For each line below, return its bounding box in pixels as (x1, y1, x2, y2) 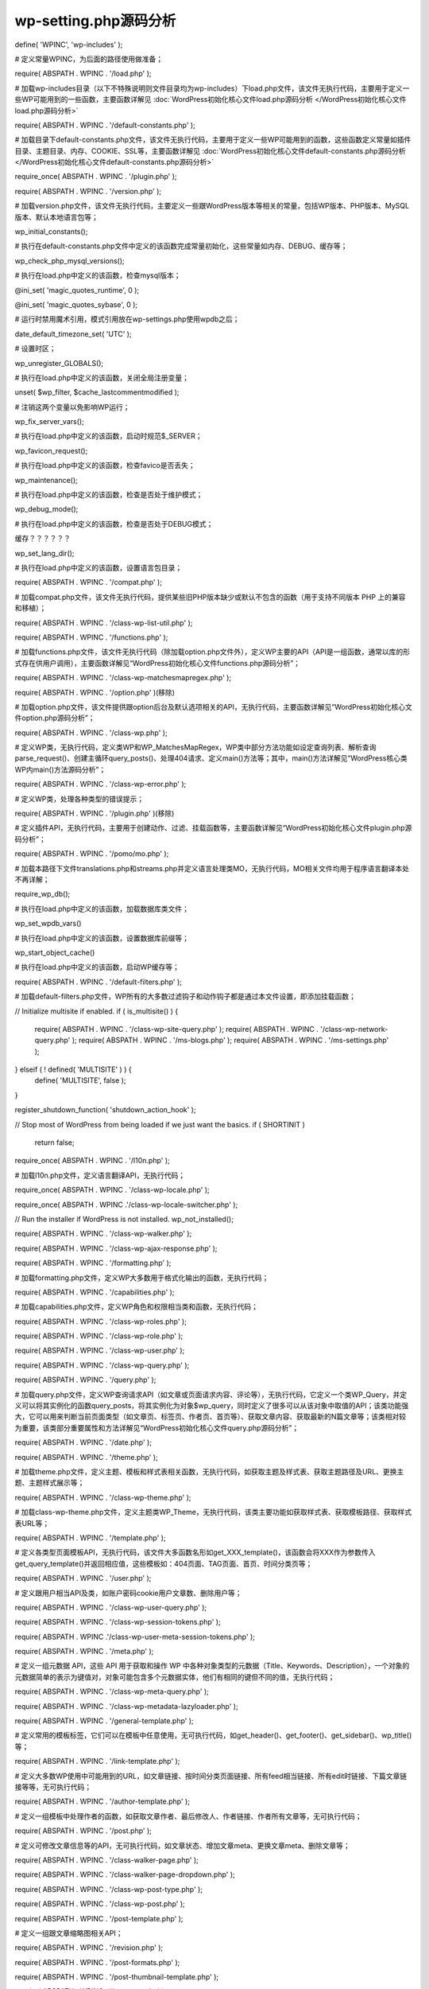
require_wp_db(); (14, 889, 71, 899)
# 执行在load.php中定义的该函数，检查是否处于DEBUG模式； (14, 519, 214, 528)
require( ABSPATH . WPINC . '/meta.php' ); (14, 1647, 154, 1656)
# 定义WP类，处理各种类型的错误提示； (14, 794, 145, 804)
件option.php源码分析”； (14, 713, 95, 723)
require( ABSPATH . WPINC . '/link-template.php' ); (14, 1757, 180, 1766)
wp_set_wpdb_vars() (14, 919, 82, 928)
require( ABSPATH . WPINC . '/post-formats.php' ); (14, 1957, 180, 1967)
